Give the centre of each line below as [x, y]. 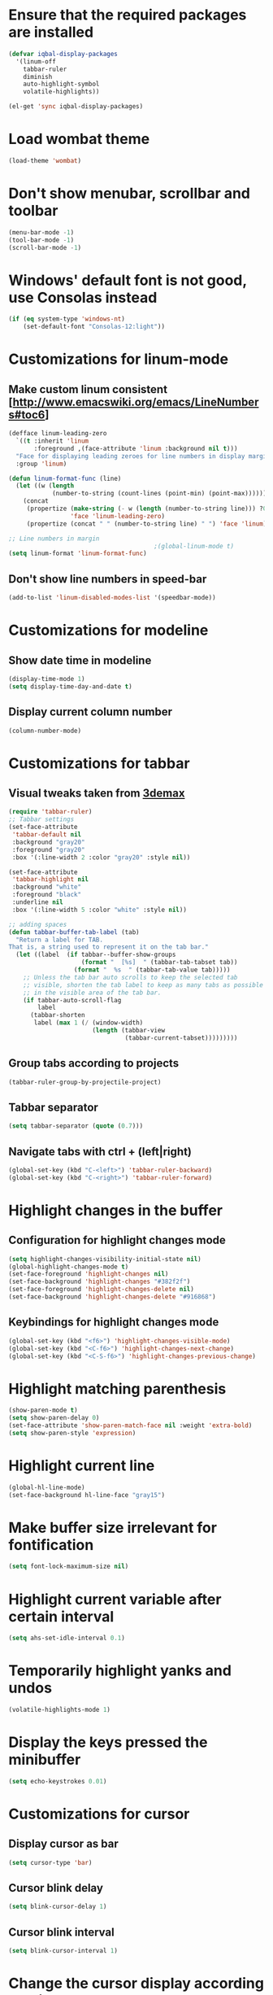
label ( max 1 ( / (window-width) [89, 1023]
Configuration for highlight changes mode [117, 1240]
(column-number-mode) [45, 731]
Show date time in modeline [80, 660]
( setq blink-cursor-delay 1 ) [58, 1907]
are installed [51, 32]
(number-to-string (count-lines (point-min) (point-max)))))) [159, 494]
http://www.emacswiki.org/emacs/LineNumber [136, 402]
